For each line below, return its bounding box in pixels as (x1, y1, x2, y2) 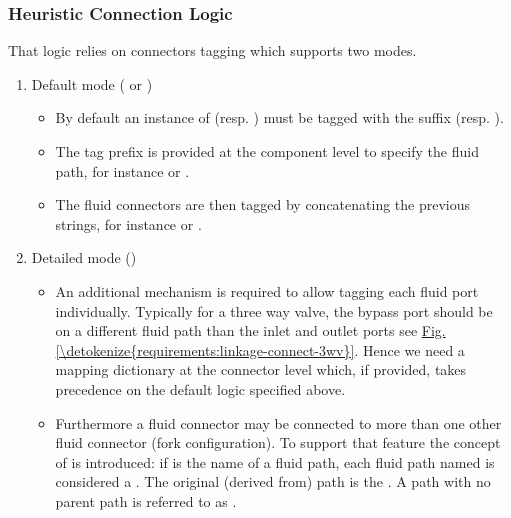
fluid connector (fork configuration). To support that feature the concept (55, 432, 501, 453)
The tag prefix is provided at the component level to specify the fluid (55, 141, 479, 161)
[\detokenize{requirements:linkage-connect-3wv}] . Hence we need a (55, 339, 465, 360)
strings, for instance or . (55, 213, 202, 234)
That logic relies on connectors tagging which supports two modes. (8, 40, 417, 61)
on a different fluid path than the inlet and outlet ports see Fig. (55, 320, 446, 341)
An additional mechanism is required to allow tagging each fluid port (55, 280, 479, 301)
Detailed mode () (31, 247, 137, 268)
